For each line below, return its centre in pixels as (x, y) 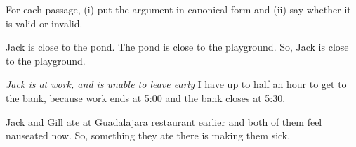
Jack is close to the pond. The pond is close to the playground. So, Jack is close (177, 47)
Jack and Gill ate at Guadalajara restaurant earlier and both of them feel (164, 121)
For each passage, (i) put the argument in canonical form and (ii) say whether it (178, 9)
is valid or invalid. (44, 23)
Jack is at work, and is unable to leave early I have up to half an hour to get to (176, 84)
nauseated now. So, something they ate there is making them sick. (148, 135)
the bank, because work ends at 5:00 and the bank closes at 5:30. (146, 97)
